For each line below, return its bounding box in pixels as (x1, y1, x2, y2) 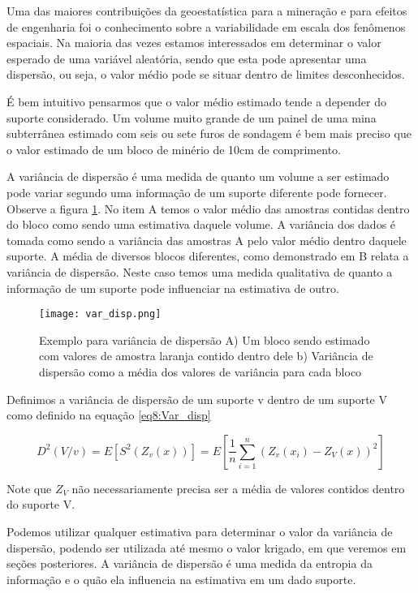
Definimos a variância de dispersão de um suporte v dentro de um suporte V (6, 390, 387, 407)
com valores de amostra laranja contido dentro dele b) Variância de (39, 347, 373, 364)
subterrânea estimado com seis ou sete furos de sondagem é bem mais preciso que (6, 125, 412, 142)
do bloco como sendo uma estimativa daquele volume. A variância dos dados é (6, 216, 396, 233)
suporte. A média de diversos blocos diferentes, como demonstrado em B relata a (6, 247, 409, 264)
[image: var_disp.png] (39, 308, 162, 320)
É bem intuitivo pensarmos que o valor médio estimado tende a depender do (6, 92, 386, 110)
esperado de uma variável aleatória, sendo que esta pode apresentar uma (6, 49, 367, 67)
